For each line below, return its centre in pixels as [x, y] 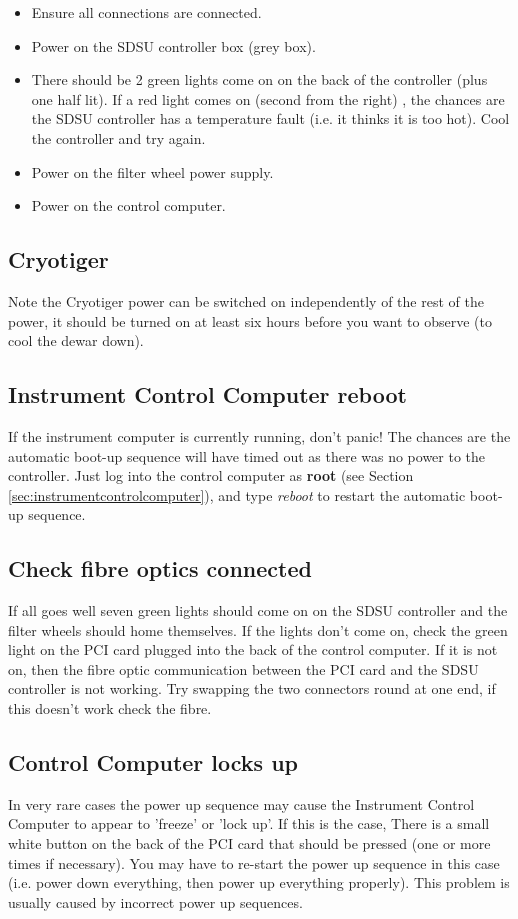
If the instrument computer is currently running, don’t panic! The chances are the [259, 435]
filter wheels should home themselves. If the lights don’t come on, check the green [258, 629]
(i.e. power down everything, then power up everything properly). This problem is [259, 882]
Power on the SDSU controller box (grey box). [173, 45]
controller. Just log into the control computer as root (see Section [211, 475]
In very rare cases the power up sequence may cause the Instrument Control [241, 803]
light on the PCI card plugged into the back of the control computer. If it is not [253, 649]
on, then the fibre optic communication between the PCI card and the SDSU [243, 668]
